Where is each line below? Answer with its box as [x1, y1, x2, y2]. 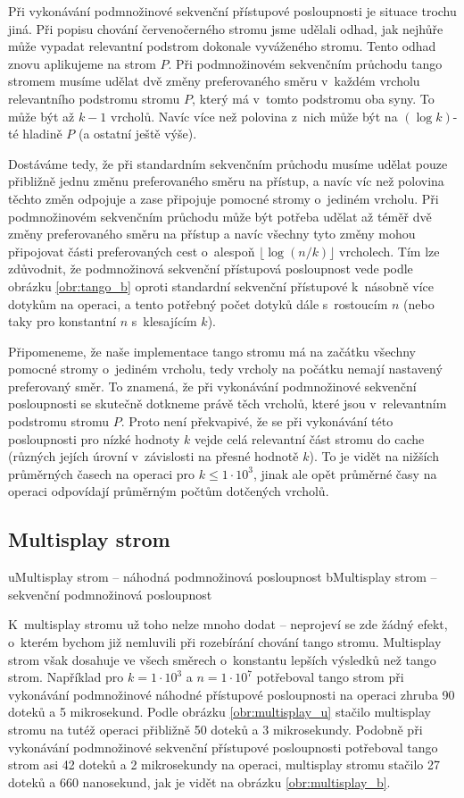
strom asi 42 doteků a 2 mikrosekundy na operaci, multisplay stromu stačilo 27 [8, 755, 440, 774]
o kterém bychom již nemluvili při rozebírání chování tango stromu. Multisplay [8, 633, 442, 651]
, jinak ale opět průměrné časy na [253, 464, 437, 483]
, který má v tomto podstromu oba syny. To [192, 88, 435, 107]
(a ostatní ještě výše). [79, 124, 197, 143]
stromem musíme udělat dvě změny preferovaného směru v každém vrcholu [8, 71, 420, 90]
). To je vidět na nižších [309, 447, 439, 466]
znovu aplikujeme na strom [8, 54, 156, 72]
